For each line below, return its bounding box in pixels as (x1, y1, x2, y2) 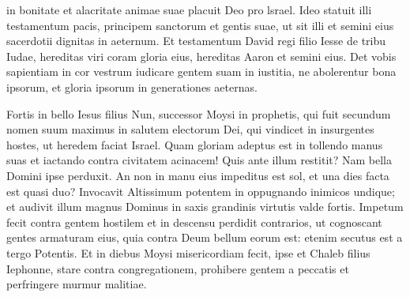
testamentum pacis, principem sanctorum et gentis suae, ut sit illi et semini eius (6, 17, 394, 33)
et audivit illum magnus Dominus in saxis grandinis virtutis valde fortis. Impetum (6, 198, 404, 215)
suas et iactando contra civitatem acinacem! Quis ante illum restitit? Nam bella (6, 152, 393, 168)
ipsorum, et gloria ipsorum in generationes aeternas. (6, 78, 258, 95)
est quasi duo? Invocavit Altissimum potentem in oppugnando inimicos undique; (6, 182, 395, 199)
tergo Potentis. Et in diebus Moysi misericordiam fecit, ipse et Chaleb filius (6, 244, 371, 261)
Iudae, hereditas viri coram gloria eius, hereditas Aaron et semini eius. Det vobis (6, 47, 397, 64)
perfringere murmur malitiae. (6, 276, 147, 292)
